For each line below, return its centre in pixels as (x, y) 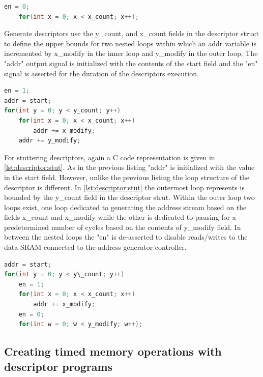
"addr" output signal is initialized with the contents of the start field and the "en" (131, 63)
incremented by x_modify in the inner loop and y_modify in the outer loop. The (131, 53)
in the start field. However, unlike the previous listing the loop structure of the (127, 177)
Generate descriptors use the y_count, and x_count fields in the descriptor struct (131, 33)
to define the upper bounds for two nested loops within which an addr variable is (130, 43)
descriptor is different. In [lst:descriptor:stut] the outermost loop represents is (124, 187)
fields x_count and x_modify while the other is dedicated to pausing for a (120, 217)
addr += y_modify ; (50, 141)
